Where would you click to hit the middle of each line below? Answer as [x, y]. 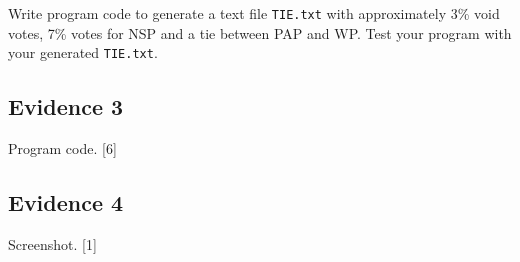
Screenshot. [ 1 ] [52, 243]
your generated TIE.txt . [83, 52]
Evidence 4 [66, 202]
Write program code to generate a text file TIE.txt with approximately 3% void [254, 13]
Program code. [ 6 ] [62, 148]
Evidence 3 [66, 106]
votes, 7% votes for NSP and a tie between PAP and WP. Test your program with [260, 32]
